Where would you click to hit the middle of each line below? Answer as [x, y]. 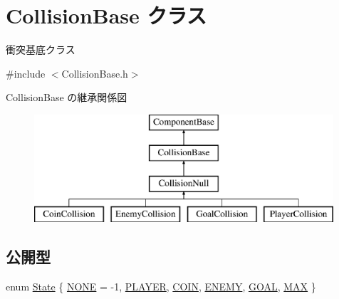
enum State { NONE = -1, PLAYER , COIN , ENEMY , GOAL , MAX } [161, 286]
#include [26, 73]
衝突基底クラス [41, 49]
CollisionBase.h [95, 73]
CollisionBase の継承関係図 [67, 97]
